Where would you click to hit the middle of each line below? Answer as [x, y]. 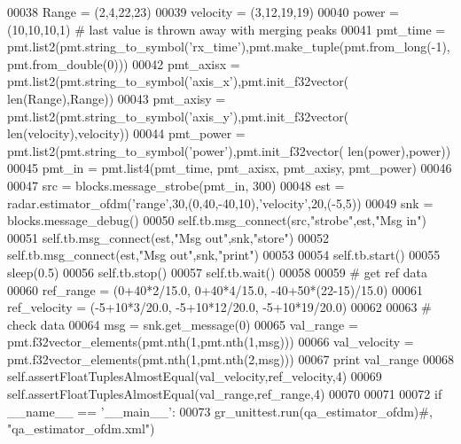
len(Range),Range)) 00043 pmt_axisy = [117, 98]
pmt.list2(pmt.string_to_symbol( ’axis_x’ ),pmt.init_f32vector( [178, 81]
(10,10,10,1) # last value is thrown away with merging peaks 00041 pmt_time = [227, 29]
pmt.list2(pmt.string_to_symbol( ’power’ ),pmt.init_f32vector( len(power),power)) [229, 150]
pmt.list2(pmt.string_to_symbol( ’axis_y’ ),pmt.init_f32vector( [178, 116]
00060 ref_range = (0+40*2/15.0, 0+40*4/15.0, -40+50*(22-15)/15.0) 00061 [215, 289]
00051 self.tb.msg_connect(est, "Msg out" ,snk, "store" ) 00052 [168, 237]
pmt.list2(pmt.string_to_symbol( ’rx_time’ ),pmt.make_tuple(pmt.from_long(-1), [229, 47]
